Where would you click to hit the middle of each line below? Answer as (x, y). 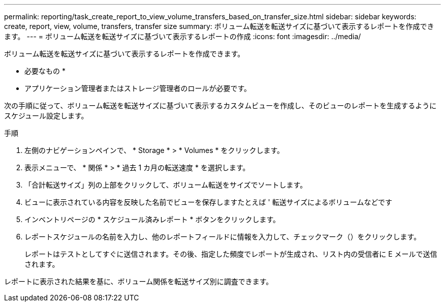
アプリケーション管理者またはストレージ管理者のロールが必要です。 (138, 88)
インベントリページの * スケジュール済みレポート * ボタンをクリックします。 (152, 219)
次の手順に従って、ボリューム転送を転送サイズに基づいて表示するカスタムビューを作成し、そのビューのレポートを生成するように (220, 105)
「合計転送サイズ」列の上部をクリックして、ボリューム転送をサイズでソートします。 (166, 185)
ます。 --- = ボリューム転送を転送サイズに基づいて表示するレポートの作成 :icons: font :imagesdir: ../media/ (183, 36)
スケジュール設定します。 (46, 116)
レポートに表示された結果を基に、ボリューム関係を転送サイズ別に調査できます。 (139, 281)
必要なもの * (45, 71)
